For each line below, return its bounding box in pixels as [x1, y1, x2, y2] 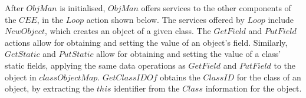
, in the [37, 13, 64, 25]
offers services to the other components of [141, 2, 291, 13]
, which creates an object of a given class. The [44, 25, 211, 37]
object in [5, 70, 37, 83]
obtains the [160, 70, 200, 83]
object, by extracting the [5, 82, 94, 94]
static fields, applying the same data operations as [5, 59, 186, 71]
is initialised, [60, 2, 106, 13]
